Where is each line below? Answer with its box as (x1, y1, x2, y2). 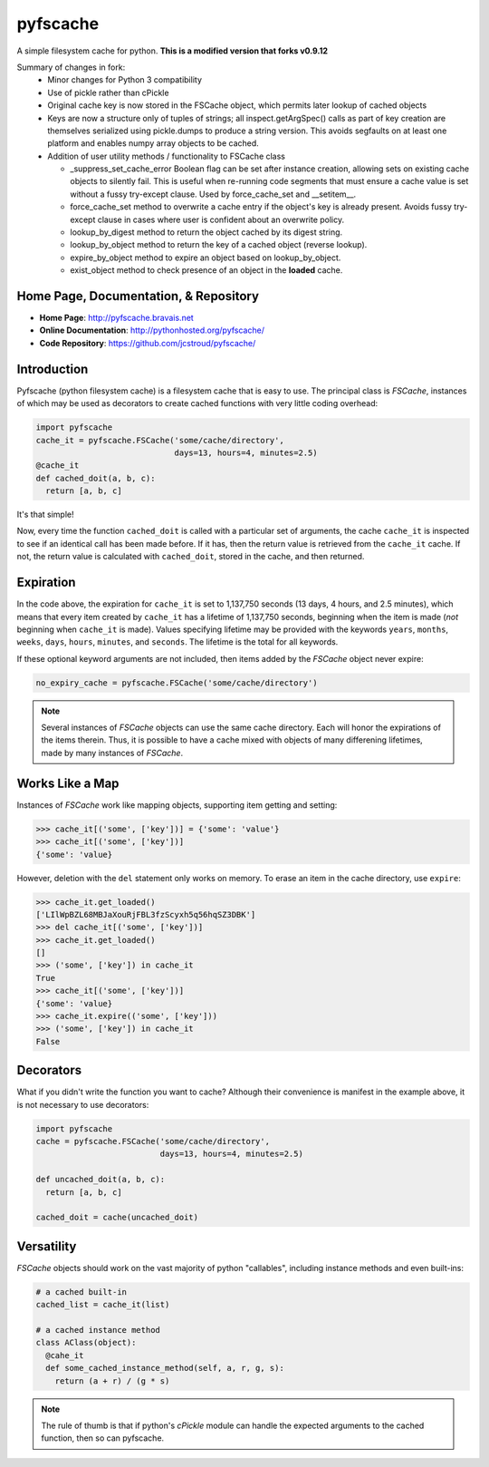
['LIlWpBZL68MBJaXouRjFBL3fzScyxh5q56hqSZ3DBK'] (35, 909, 256, 919)
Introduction (16, 361, 89, 376)
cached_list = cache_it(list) (35, 1299, 170, 1310)
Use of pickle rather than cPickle (47, 87, 169, 98)
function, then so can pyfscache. (41, 1433, 165, 1443)
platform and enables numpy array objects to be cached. (47, 138, 260, 149)
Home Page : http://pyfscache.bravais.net (39, 313, 194, 324)
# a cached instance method (35, 1325, 160, 1336)
